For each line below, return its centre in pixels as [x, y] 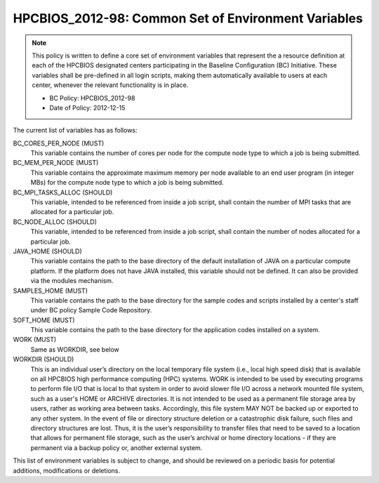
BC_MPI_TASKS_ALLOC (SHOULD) [63, 192]
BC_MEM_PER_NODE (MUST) [56, 163]
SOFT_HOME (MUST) [44, 320]
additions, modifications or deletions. [67, 470]
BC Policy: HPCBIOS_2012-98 [92, 98]
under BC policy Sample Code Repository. [91, 310]
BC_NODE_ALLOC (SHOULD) [55, 222]
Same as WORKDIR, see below [75, 349]
